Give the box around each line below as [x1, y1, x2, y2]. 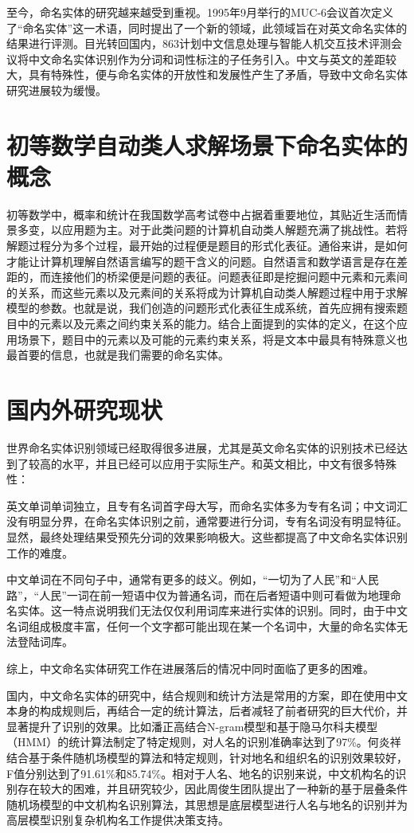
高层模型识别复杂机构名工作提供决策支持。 [6, 811, 229, 828]
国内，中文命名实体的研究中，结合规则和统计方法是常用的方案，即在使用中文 [6, 686, 408, 703]
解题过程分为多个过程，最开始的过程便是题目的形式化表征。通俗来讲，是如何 [6, 237, 408, 254]
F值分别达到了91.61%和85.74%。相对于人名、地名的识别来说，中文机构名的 [6, 765, 396, 781]
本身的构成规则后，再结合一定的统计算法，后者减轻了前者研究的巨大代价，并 [6, 702, 408, 719]
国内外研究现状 [6, 393, 163, 425]
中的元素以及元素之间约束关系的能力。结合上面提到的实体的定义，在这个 [17, 315, 396, 332]
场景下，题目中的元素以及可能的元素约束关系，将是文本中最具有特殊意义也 [17, 330, 408, 347]
